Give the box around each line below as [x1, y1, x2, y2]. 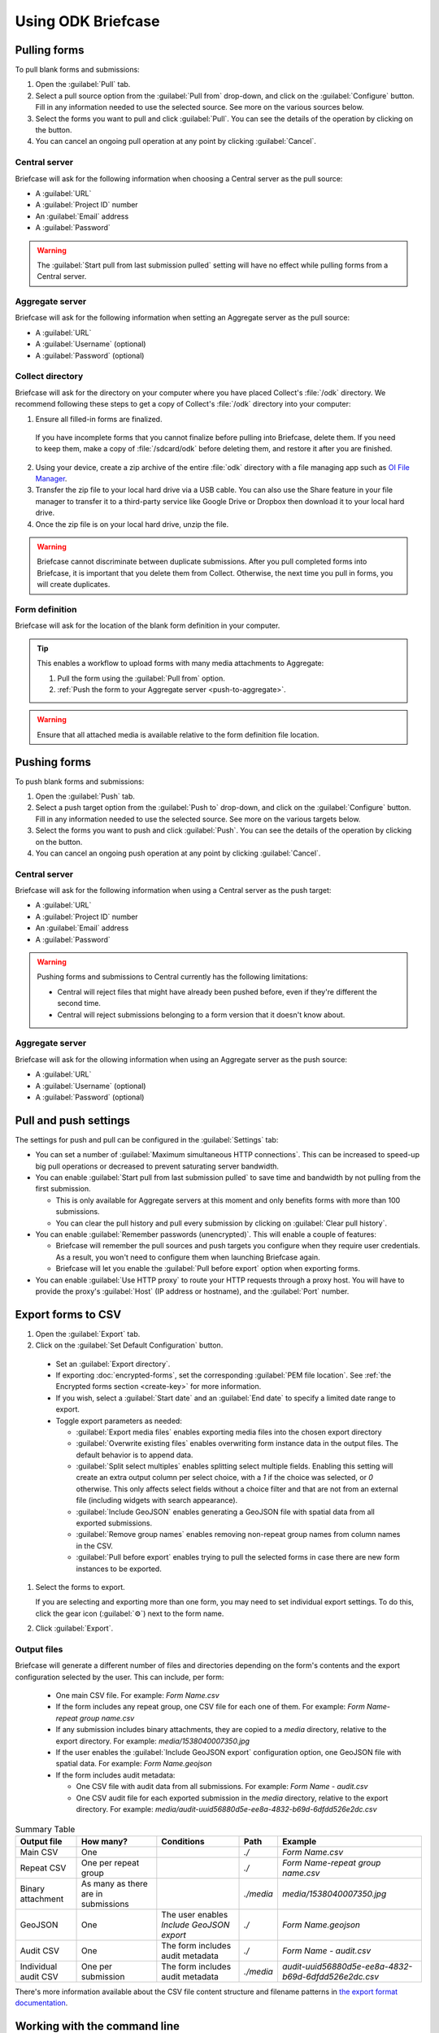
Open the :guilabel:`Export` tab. [35, 1329, 141, 1339]
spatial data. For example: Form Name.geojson [55, 1759, 212, 1769]
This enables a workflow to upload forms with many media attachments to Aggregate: [37, 659, 324, 668]
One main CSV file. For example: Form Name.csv [55, 1691, 219, 1700]
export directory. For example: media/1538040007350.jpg [55, 1736, 250, 1746]
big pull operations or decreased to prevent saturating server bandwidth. [35, 1161, 280, 1171]
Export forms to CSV [15, 1308, 122, 1321]
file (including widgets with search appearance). [76, 1495, 238, 1505]
